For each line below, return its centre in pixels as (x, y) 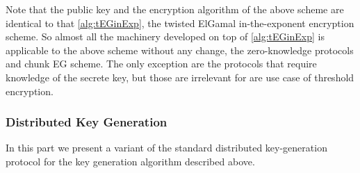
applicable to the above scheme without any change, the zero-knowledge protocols (180, 50)
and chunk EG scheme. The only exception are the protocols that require (161, 64)
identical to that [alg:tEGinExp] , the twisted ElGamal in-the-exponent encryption (180, 23)
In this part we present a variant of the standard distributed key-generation (166, 148)
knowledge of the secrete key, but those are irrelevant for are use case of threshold (180, 77)
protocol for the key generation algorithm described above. (130, 161)
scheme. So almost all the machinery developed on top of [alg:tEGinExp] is (165, 36)
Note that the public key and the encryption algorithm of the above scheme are (175, 9)
